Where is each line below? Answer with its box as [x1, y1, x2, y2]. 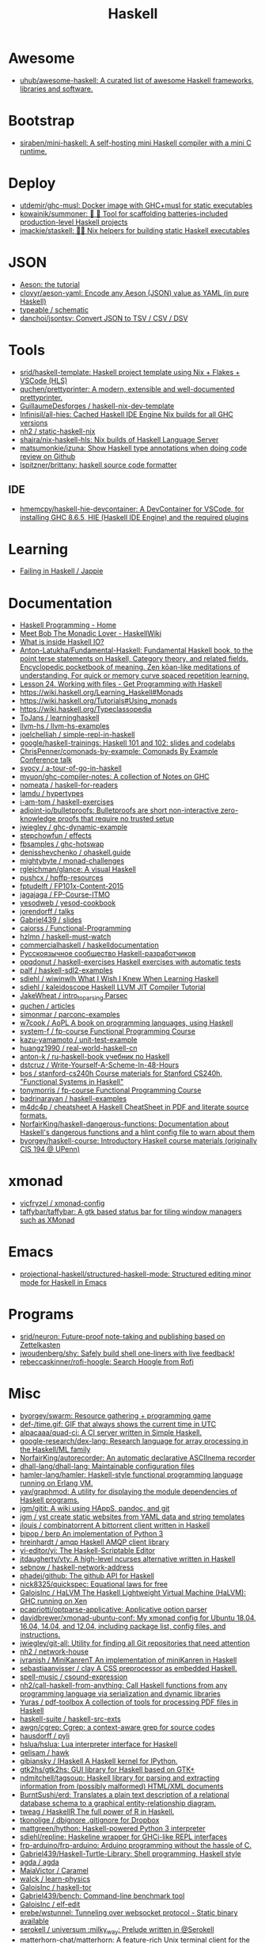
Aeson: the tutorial [19, 279, 81, 289]
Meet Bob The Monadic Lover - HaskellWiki [19, 629, 162, 638]
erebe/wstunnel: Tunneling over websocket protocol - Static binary [19, 1907, 238, 1917]
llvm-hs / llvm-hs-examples [19, 721, 110, 731]
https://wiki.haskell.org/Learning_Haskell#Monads [19, 687, 184, 698]
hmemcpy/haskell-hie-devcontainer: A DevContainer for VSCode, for [19, 504, 244, 514]
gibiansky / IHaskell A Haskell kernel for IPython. [19, 1756, 178, 1765]
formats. [19, 1111, 47, 1120]
